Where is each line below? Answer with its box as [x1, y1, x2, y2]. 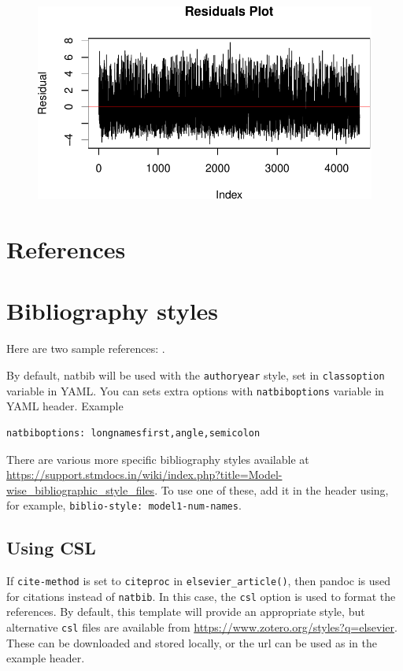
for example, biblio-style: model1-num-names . [6, 497, 242, 513]
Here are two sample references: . [6, 340, 165, 357]
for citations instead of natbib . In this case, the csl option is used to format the [6, 588, 396, 604]
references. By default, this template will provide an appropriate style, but [6, 603, 365, 620]
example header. [6, 650, 85, 666]
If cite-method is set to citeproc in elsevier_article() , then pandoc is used [6, 573, 391, 589]
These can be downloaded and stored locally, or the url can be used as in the [6, 634, 377, 651]
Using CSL [6, 536, 96, 560]
